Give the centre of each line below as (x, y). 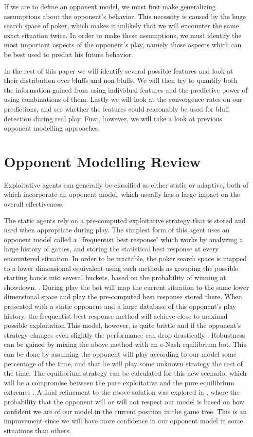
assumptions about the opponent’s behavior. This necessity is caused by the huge (125, 16)
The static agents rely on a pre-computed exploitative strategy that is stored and (125, 220)
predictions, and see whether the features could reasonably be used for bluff (117, 108)
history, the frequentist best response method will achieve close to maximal (116, 315)
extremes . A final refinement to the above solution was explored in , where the (122, 392)
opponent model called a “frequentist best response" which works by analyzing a (124, 239)
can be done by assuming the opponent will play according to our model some (120, 353)
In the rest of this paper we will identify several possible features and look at (118, 70)
